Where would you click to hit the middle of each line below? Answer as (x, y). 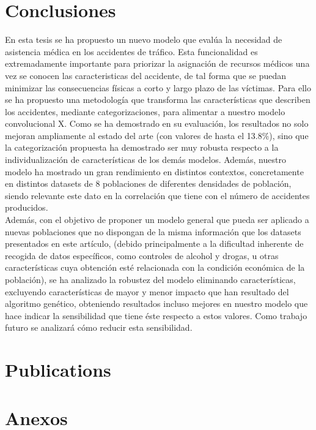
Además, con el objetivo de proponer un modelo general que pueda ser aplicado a (157, 220)
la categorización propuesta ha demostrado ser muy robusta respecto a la (142, 147)
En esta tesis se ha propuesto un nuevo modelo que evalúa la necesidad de (144, 40)
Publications (58, 370)
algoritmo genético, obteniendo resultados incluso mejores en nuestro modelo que (156, 304)
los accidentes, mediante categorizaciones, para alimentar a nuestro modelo (145, 111)
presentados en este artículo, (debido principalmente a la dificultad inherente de (154, 243)
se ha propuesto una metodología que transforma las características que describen (158, 100)
